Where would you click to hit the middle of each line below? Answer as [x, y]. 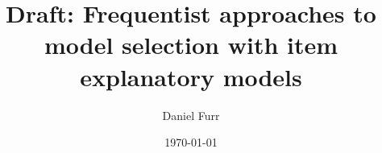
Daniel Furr [191, 115]
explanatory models [191, 76]
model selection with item [191, 45]
